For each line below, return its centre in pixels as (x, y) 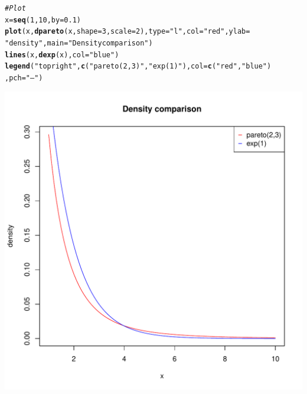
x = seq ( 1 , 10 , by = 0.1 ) (43, 20)
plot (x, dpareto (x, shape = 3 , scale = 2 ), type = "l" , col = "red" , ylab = (128, 32)
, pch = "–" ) (24, 78)
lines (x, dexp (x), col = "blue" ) (62, 55)
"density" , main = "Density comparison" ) (79, 43)
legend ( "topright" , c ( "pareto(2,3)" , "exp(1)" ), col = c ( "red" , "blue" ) (138, 66)
